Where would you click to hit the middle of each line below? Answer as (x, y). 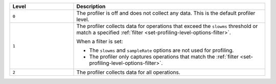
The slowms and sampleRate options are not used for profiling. (162, 50)
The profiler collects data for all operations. (129, 72)
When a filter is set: (100, 41)
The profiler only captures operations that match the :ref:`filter (164, 57)
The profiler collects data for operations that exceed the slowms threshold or (167, 26)
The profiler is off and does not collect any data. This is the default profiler (166, 13)
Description (91, 6)
